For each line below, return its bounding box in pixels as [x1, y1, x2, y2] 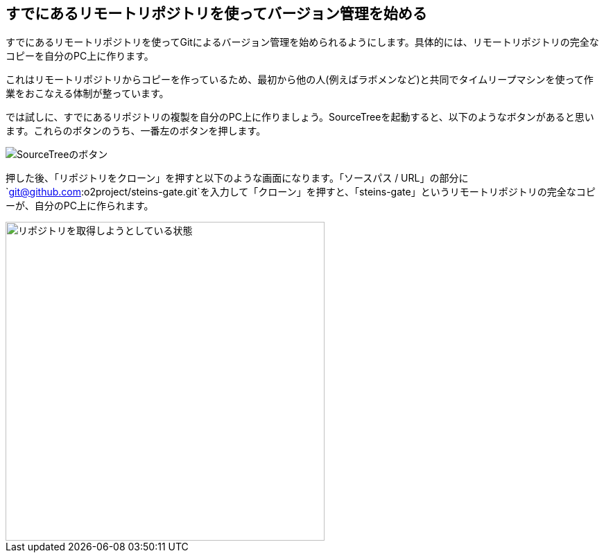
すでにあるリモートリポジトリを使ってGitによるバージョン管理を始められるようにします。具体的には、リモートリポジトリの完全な [6, 36, 599, 49]
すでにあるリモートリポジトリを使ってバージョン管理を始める [6, 5, 427, 22]
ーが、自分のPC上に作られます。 [6, 200, 154, 212]
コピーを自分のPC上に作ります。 [6, 50, 154, 62]
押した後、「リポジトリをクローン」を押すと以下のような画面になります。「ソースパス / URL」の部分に [6, 172, 469, 184]
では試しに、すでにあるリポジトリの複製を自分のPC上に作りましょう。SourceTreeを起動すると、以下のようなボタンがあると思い [6, 111, 594, 123]
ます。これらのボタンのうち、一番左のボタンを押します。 [6, 125, 266, 137]
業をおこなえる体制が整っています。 [6, 87, 169, 100]
